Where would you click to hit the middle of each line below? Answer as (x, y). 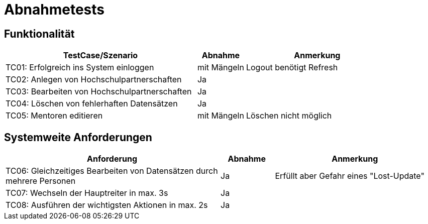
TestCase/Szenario (100, 55)
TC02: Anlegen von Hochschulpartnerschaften (94, 80)
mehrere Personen (41, 181)
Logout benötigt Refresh (292, 68)
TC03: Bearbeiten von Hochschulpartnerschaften (99, 92)
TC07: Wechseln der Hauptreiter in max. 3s (87, 193)
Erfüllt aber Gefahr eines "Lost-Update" (350, 176)
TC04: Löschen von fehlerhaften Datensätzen (92, 104)
